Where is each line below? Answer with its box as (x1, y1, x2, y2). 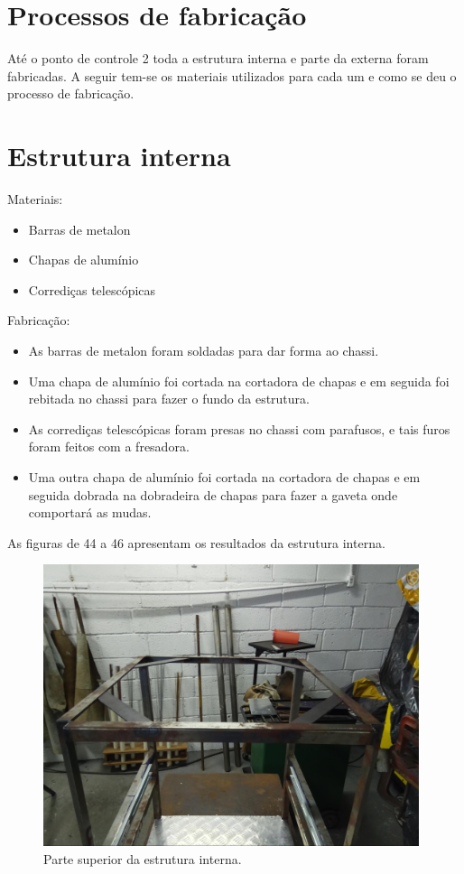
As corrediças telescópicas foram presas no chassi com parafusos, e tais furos (28, 419, 450, 438)
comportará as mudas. (28, 503, 152, 522)
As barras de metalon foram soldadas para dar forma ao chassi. (28, 341, 379, 359)
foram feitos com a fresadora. (28, 437, 190, 456)
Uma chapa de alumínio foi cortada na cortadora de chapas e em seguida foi (28, 371, 450, 390)
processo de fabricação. (7, 84, 135, 103)
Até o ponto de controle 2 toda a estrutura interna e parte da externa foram (7, 49, 429, 68)
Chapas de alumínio (28, 250, 139, 269)
